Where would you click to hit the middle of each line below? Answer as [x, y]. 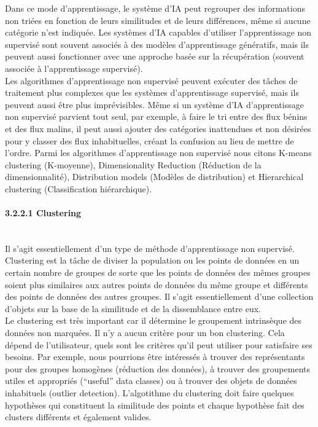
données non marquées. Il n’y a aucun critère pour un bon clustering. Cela [145, 333]
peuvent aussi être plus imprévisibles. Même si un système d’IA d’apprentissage [154, 104]
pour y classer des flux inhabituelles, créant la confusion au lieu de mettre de [149, 140]
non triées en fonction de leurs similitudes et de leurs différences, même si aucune [158, 20]
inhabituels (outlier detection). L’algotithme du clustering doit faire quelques [149, 393]
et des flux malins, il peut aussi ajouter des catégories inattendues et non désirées [158, 128]
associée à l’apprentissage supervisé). [74, 68]
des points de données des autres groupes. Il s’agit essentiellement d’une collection [159, 296]
